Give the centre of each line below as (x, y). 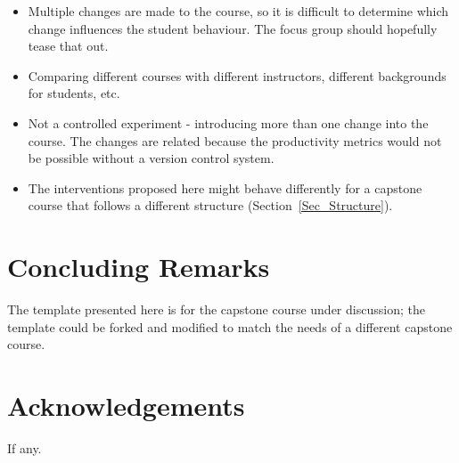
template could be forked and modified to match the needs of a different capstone (230, 326)
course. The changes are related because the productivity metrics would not (235, 140)
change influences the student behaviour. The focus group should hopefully (233, 28)
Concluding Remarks (139, 267)
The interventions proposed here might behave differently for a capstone (225, 187)
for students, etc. (74, 93)
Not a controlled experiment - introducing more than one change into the (228, 122)
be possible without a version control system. (151, 158)
